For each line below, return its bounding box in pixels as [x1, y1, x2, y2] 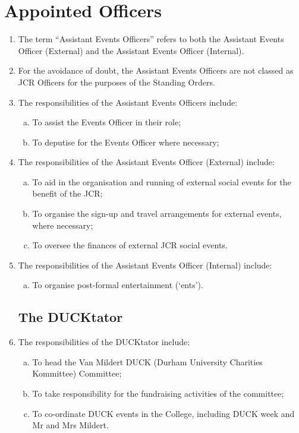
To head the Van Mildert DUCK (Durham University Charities [32, 355, 263, 368]
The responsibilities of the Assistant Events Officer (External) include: [18, 156, 275, 168]
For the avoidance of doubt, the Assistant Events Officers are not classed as [18, 64, 294, 77]
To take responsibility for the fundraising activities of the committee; [32, 387, 284, 400]
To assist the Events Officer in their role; [32, 116, 181, 128]
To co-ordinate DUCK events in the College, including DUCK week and [32, 407, 295, 419]
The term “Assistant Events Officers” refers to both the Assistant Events [18, 33, 284, 45]
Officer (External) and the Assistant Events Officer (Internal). [18, 44, 244, 56]
